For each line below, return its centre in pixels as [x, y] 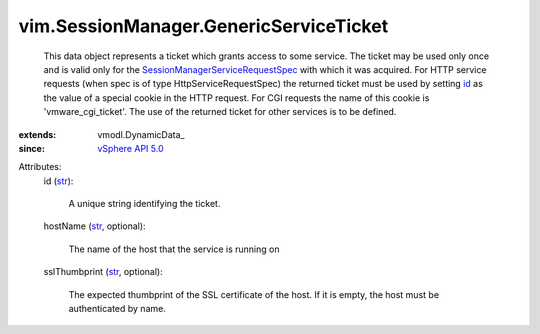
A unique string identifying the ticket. [144, 204]
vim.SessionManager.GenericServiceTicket [203, 26]
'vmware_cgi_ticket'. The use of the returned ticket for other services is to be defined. [220, 112]
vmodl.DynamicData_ [141, 134]
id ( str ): [58, 181]
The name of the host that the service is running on [174, 249]
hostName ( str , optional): [94, 226]
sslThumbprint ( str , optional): [103, 272]
